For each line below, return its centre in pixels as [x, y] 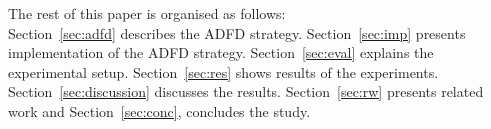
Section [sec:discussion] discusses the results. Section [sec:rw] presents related [246, 91]
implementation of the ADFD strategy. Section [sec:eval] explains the [221, 52]
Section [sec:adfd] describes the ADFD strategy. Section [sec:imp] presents [237, 32]
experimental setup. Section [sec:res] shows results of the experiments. [223, 71]
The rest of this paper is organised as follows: [147, 13]
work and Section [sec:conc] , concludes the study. [159, 110]
